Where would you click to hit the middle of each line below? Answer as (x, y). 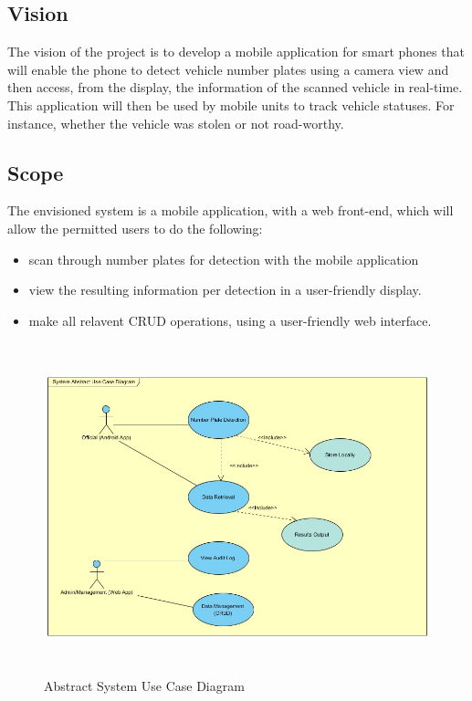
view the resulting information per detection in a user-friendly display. (225, 290)
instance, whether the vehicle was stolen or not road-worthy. (176, 123)
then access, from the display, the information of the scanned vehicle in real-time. (235, 87)
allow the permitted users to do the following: (135, 228)
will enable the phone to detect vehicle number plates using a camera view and (228, 69)
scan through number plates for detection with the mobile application (224, 259)
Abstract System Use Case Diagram (144, 685)
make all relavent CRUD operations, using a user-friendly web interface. (230, 320)
